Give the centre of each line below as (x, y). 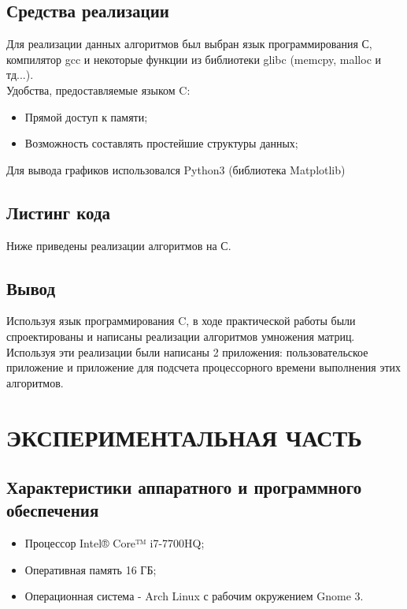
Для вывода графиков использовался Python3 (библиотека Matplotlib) (176, 169)
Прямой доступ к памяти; (86, 116)
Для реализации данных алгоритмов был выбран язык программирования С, (189, 44)
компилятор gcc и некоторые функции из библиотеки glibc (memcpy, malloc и (194, 59)
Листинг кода (59, 212)
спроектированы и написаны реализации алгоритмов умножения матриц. (181, 336)
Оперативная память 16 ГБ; (91, 569)
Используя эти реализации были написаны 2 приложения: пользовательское (187, 351)
